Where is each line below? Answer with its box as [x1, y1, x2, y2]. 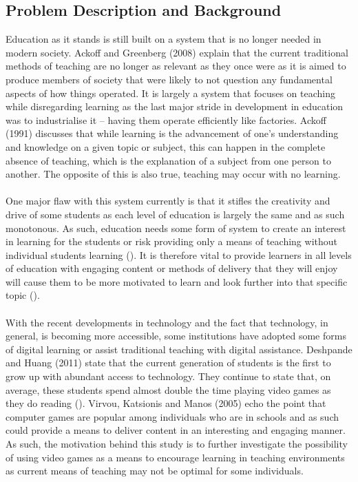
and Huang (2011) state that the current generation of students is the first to [6, 355, 331, 370]
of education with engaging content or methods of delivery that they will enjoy [6, 261, 338, 275]
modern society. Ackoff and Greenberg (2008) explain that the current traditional [6, 45, 348, 59]
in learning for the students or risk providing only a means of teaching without [6, 234, 337, 249]
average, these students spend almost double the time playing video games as [6, 382, 331, 397]
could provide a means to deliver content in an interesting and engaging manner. [6, 423, 346, 437]
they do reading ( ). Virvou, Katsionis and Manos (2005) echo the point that [6, 396, 326, 410]
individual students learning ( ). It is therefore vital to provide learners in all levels [6, 247, 352, 262]
